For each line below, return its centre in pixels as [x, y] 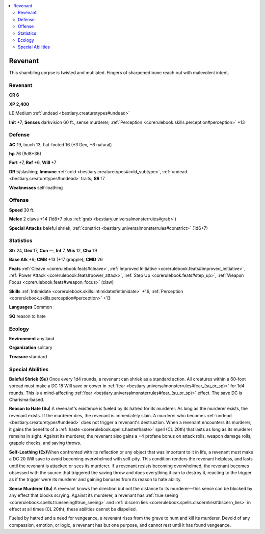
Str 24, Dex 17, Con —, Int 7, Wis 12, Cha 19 [53, 250]
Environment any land [32, 338]
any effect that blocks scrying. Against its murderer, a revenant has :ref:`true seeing [94, 495]
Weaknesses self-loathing [36, 187]
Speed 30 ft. [22, 210]
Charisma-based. [26, 400]
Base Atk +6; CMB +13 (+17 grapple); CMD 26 [56, 260]
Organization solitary [31, 347]
